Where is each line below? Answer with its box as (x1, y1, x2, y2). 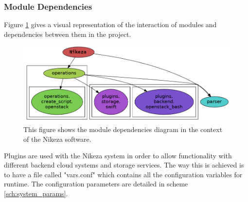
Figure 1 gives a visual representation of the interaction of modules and (4, 19, 217, 30)
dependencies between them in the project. (4, 29, 131, 39)
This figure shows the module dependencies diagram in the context (23, 124, 223, 135)
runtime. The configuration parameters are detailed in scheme (4, 179, 188, 189)
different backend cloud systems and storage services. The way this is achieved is (4, 160, 244, 170)
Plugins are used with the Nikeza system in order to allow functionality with (4, 150, 232, 160)
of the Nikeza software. (23, 134, 91, 144)
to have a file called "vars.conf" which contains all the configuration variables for (4, 169, 243, 179)
